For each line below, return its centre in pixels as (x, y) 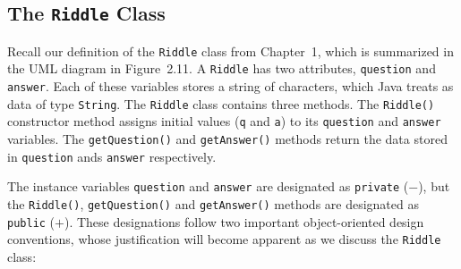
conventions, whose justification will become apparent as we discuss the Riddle (224, 239)
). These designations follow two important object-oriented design (244, 221)
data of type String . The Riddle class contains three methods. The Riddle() (221, 103)
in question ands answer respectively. (112, 156)
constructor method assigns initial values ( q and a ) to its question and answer (224, 121)
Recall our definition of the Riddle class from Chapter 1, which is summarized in (230, 50)
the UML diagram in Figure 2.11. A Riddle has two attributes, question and (222, 68)
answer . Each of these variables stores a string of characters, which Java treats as (230, 86)
